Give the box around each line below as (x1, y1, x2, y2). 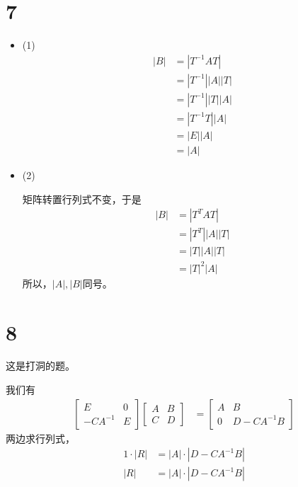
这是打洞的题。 (6, 358, 75, 373)
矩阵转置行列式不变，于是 (22, 191, 142, 206)
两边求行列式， (6, 430, 75, 445)
